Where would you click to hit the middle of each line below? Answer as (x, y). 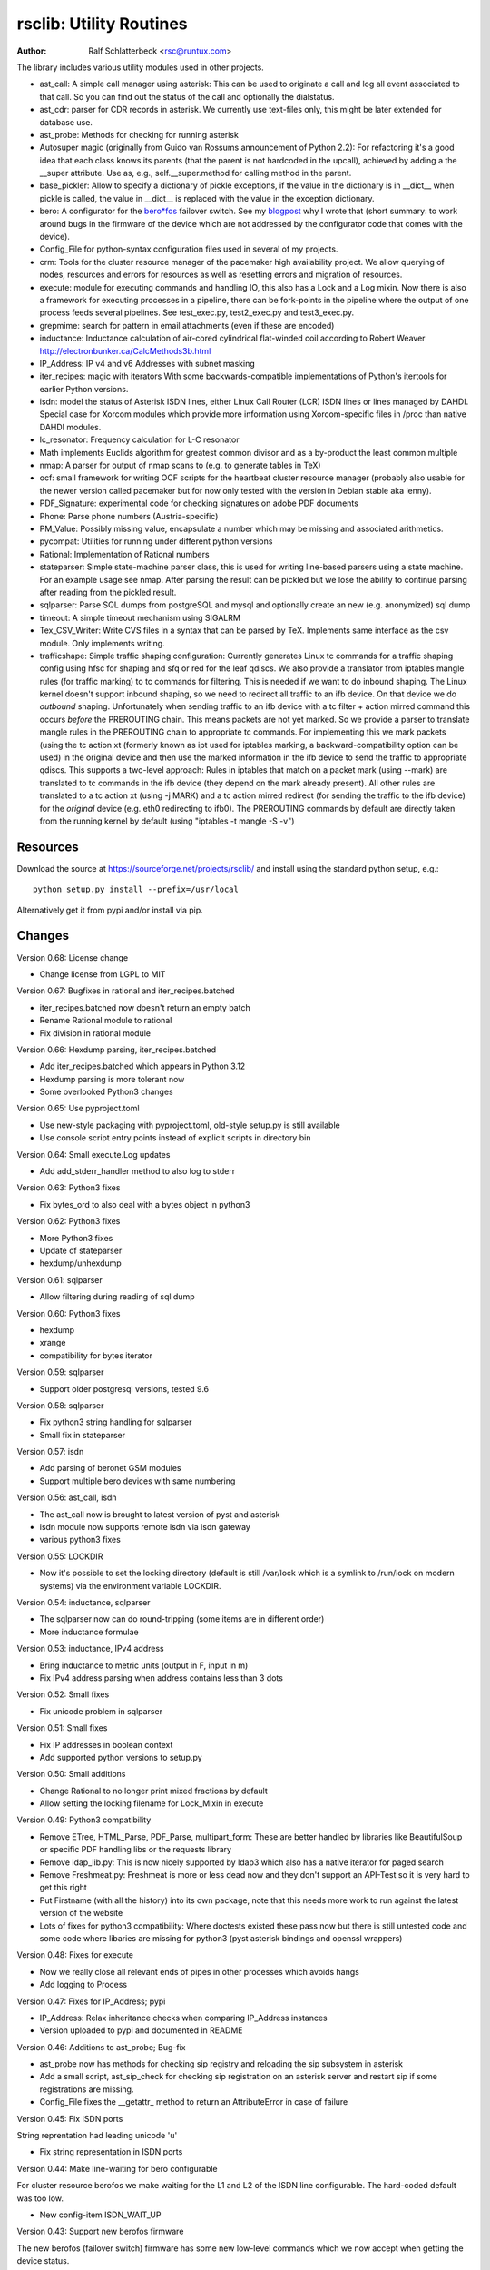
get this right (64, 1888)
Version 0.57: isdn (50, 1452)
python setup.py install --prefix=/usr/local (136, 889)
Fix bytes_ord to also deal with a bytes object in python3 (145, 1204)
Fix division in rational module (95, 1033)
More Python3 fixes (76, 1238)
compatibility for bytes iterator (96, 1355)
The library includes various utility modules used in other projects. (141, 67)
